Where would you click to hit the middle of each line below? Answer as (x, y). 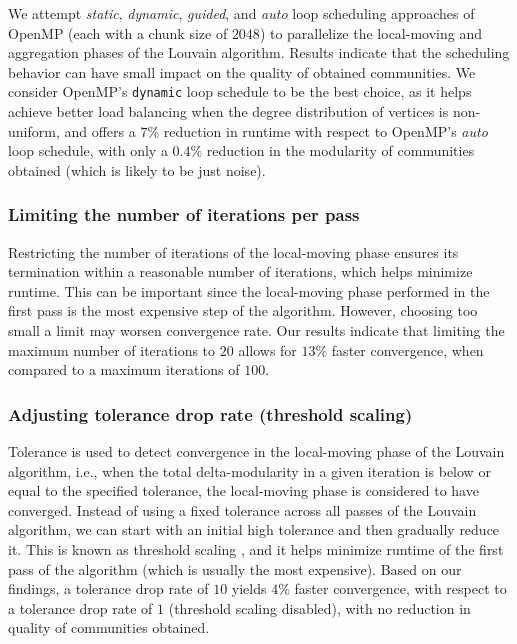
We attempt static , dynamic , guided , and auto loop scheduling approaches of (241, 13)
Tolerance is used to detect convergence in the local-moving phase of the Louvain (256, 451)
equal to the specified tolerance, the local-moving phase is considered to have (243, 490)
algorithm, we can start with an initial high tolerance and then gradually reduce (254, 529)
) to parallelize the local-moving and (370, 32)
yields (249, 588)
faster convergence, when (407, 349)
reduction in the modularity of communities (340, 150)
